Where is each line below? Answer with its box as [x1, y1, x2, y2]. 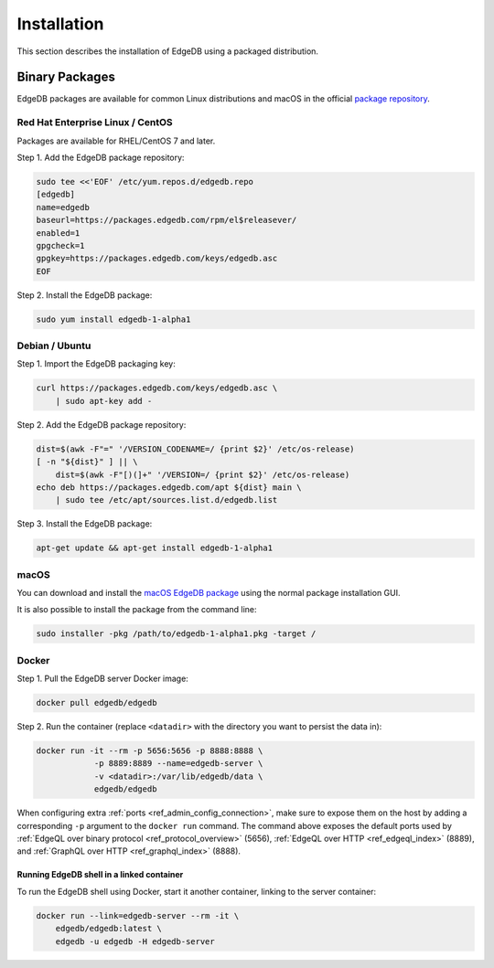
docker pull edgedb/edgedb [36, 697, 157, 708]
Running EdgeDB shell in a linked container [16, 869, 184, 880]
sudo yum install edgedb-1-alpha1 [36, 314, 191, 324]
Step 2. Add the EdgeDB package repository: [16, 419, 187, 430]
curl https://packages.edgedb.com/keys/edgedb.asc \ [36, 383, 278, 393]
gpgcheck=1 [36, 240, 85, 250]
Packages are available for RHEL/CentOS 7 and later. [16, 135, 216, 146]
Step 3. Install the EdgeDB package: [16, 518, 153, 529]
